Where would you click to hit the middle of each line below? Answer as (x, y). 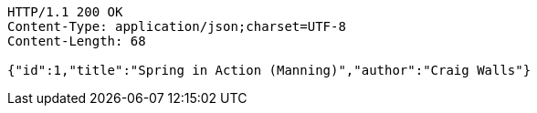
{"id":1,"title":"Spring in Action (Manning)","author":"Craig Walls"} (269, 70)
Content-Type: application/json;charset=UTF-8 (177, 26)
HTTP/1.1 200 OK (65, 12)
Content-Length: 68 (77, 41)
